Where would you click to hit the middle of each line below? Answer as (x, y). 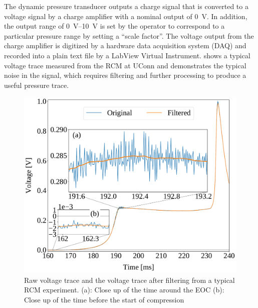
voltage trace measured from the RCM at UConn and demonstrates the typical (125, 65)
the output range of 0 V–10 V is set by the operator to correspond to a (114, 26)
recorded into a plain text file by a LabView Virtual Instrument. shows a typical (127, 55)
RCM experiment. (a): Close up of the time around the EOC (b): (124, 290)
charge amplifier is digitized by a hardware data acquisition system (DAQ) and (125, 45)
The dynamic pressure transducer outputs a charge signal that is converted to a (126, 6)
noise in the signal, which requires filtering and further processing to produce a (125, 75)
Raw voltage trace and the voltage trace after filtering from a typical (130, 280)
